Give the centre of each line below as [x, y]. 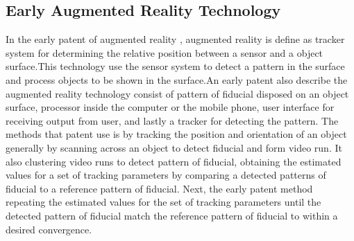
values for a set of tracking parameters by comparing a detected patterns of [166, 175]
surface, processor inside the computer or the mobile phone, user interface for [170, 107]
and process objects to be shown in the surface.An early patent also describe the [177, 79]
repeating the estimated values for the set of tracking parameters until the [163, 202]
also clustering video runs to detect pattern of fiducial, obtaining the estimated [174, 161]
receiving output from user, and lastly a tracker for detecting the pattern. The [172, 120]
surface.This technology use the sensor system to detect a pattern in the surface [175, 66]
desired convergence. [49, 229]
